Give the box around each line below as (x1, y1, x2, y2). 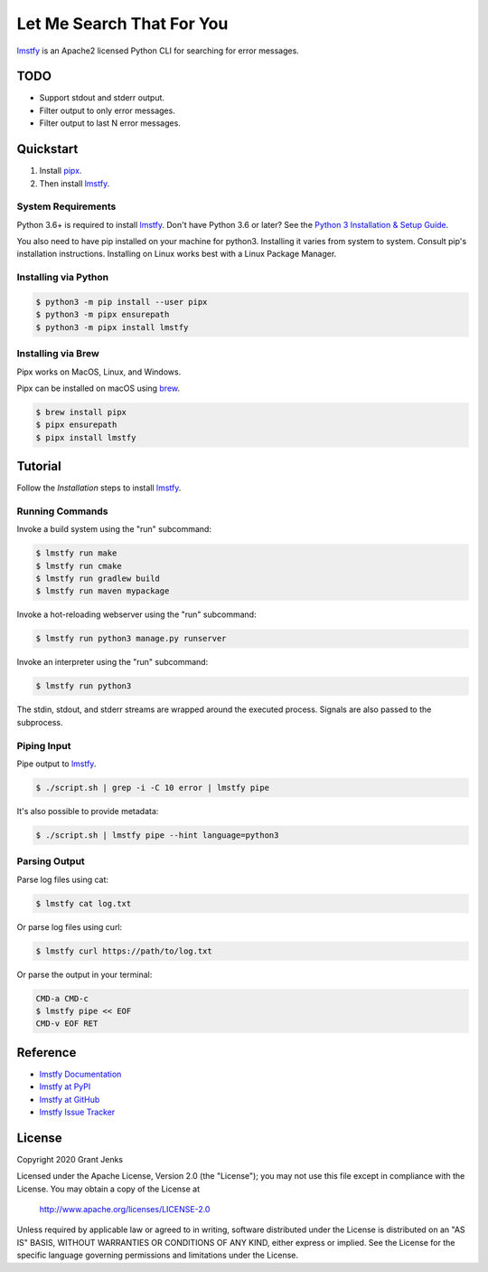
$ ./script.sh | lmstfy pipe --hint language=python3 (35, 830, 279, 840)
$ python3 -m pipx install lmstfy (35, 322, 189, 332)
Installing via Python (16, 271, 108, 284)
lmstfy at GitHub (39, 1094, 100, 1105)
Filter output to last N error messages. (39, 118, 181, 128)
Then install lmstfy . (39, 177, 110, 189)
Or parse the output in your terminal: (16, 969, 153, 980)
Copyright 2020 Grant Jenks (16, 1153, 124, 1164)
